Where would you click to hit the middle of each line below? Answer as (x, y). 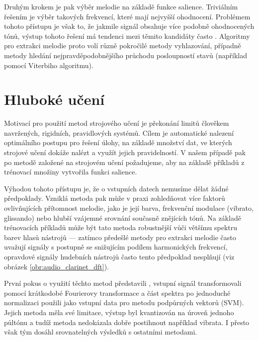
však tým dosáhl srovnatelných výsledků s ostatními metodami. (101, 332)
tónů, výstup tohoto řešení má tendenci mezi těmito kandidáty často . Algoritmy (127, 36)
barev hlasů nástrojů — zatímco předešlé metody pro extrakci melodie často (120, 237)
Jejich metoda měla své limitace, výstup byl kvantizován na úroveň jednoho (119, 312)
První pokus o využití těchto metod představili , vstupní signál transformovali (123, 283)
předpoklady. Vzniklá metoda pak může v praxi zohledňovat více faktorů (115, 198)
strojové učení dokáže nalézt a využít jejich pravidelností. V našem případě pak (125, 152)
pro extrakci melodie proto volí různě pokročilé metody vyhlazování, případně (123, 45)
